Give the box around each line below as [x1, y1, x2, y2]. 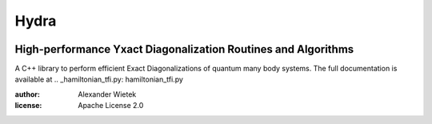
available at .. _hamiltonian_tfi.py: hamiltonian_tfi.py [14, 74, 184, 84]
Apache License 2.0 [78, 101, 144, 110]
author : [14, 89, 40, 99]
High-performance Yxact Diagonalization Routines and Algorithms [14, 42, 354, 56]
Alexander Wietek [78, 89, 137, 99]
